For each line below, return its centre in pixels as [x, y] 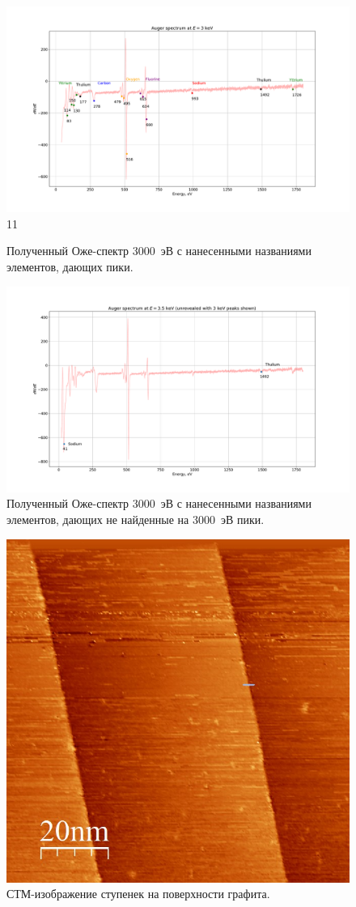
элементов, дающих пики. [70, 267]
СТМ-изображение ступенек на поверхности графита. [138, 894]
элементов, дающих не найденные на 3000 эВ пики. [136, 520]
